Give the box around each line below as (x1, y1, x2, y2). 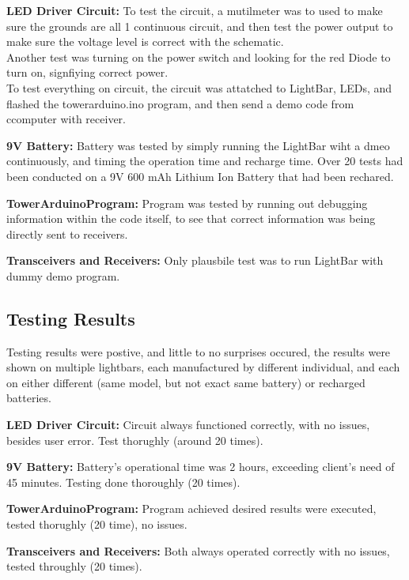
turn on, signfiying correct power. (6, 64, 169, 81)
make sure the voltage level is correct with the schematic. (6, 33, 284, 50)
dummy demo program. (6, 267, 120, 284)
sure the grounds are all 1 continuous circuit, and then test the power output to (6, 17, 393, 34)
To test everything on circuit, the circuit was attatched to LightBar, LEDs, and (6, 79, 392, 96)
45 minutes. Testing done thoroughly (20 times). (6, 473, 240, 490)
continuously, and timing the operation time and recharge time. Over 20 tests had (6, 153, 403, 169)
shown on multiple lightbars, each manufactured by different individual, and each (6, 359, 400, 375)
